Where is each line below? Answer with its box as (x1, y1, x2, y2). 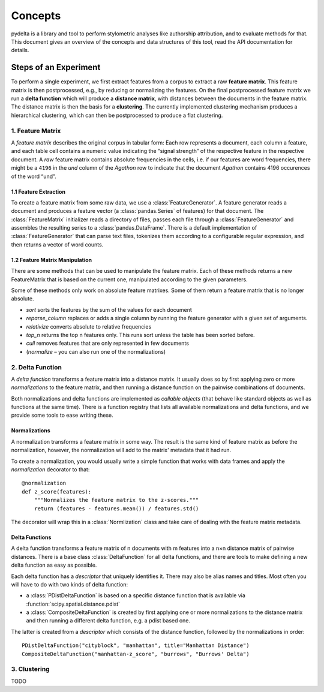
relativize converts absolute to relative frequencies (26, 323, 152, 330)
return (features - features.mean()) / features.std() (34, 505, 199, 512)
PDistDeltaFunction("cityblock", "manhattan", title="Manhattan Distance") (22, 642, 250, 649)
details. (11, 47, 29, 54)
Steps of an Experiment (11, 62, 101, 73)
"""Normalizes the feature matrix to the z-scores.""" (34, 497, 199, 504)
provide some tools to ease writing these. (11, 411, 113, 419)
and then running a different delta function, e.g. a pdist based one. (26, 617, 191, 624)
